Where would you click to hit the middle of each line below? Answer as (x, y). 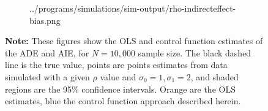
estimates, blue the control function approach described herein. (123, 101)
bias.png (45, 20)
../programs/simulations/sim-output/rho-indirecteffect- (133, 8)
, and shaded (214, 76)
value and (118, 76)
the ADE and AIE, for (47, 52)
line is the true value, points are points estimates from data (116, 65)
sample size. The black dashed (195, 52)
